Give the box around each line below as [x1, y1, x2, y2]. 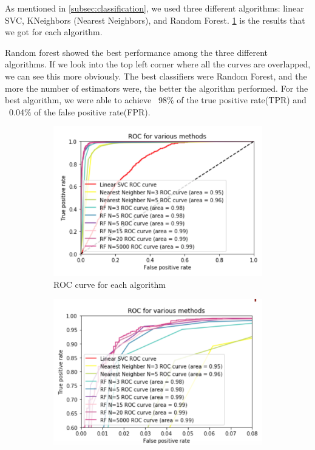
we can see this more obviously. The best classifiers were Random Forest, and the [5, 69, 307, 82]
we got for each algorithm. [5, 26, 103, 38]
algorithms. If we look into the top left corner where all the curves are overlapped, [5, 58, 311, 70]
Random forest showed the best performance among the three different [5, 46, 268, 58]
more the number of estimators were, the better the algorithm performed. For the [5, 81, 308, 94]
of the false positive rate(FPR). [34, 105, 151, 118]
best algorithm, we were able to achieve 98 [5, 94, 167, 106]
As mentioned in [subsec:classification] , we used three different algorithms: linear [5, 2, 304, 14]
